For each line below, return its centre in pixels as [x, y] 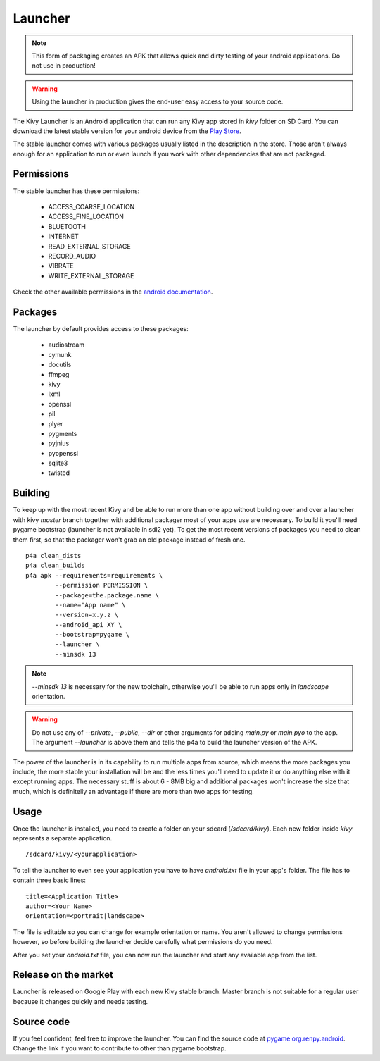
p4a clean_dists [53, 556]
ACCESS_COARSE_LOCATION [91, 206]
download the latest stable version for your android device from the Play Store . [127, 131]
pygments [63, 433]
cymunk [60, 354]
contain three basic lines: [49, 880]
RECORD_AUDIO [72, 256]
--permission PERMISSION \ [102, 585]
